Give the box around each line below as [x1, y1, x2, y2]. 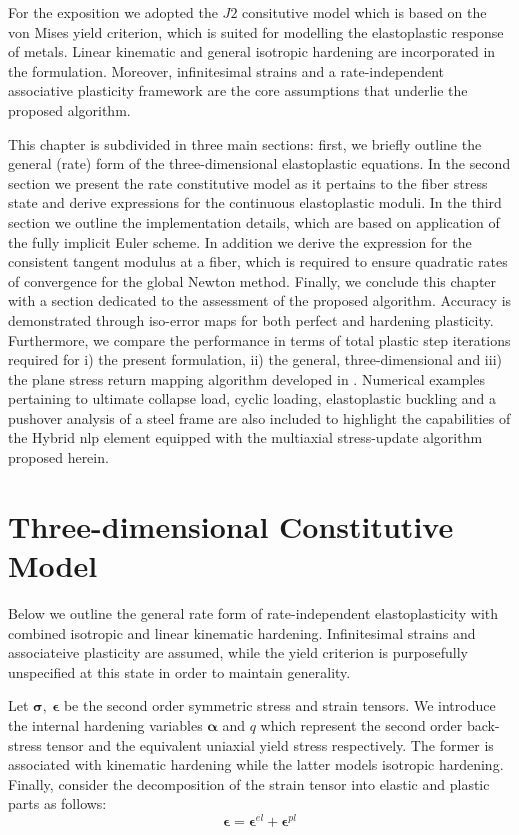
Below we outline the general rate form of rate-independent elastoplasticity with [8, 602, 499, 623]
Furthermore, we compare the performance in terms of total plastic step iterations [8, 329, 511, 350]
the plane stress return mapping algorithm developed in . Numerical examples [8, 368, 485, 389]
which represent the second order [260, 714, 463, 735]
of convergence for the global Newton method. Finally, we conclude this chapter [8, 270, 497, 291]
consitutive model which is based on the [242, 2, 487, 22]
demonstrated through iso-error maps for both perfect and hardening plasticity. [8, 309, 494, 330]
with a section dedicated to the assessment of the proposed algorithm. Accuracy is [8, 290, 512, 311]
